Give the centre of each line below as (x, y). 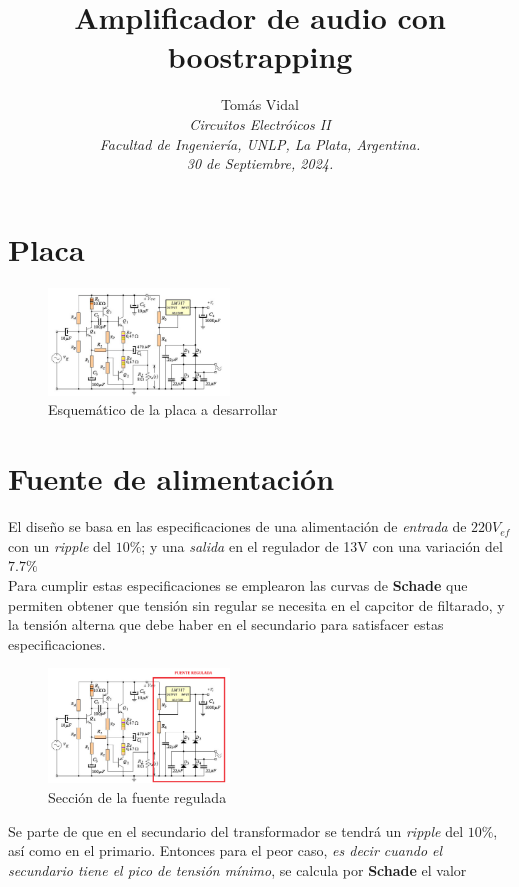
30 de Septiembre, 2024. (260, 163)
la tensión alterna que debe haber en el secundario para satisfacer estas (226, 624)
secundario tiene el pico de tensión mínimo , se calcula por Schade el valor (237, 869)
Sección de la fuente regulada (137, 796)
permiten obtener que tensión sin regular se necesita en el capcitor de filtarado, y (256, 604)
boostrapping (260, 56)
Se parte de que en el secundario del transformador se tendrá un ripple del (236, 830)
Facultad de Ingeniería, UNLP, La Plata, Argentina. (260, 143)
